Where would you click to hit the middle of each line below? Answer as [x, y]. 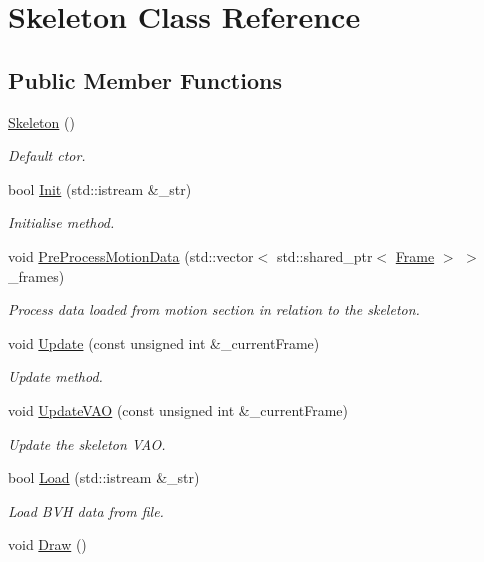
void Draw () [47, 544]
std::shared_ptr [324, 255]
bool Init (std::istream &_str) [100, 188]
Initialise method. [61, 222]
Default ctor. [47, 155]
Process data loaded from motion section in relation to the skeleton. [214, 309]
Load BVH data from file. [86, 510]
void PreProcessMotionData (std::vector [131, 255]
